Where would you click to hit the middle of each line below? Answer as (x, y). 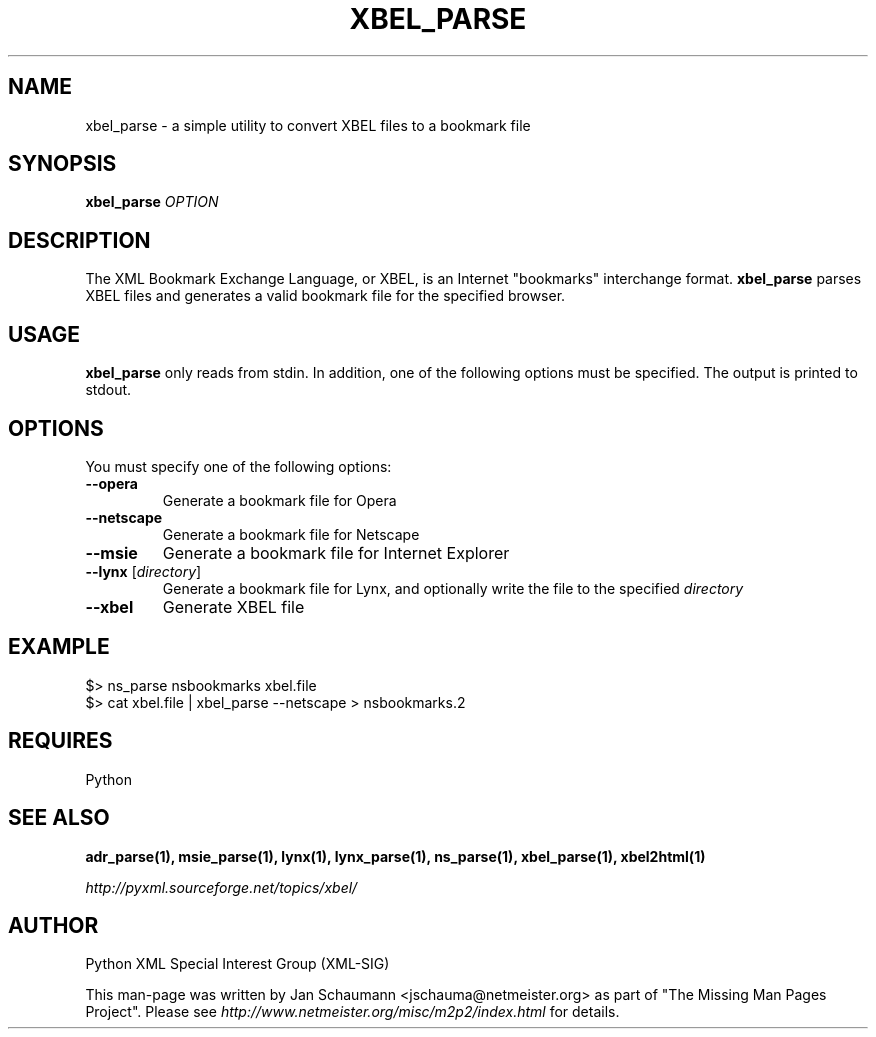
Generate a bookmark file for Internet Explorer (336, 552)
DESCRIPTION (79, 240)
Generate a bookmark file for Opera (279, 500)
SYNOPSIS (62, 164)
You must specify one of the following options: (238, 466)
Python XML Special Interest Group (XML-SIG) (237, 964)
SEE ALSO (59, 818)
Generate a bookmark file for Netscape (291, 534)
